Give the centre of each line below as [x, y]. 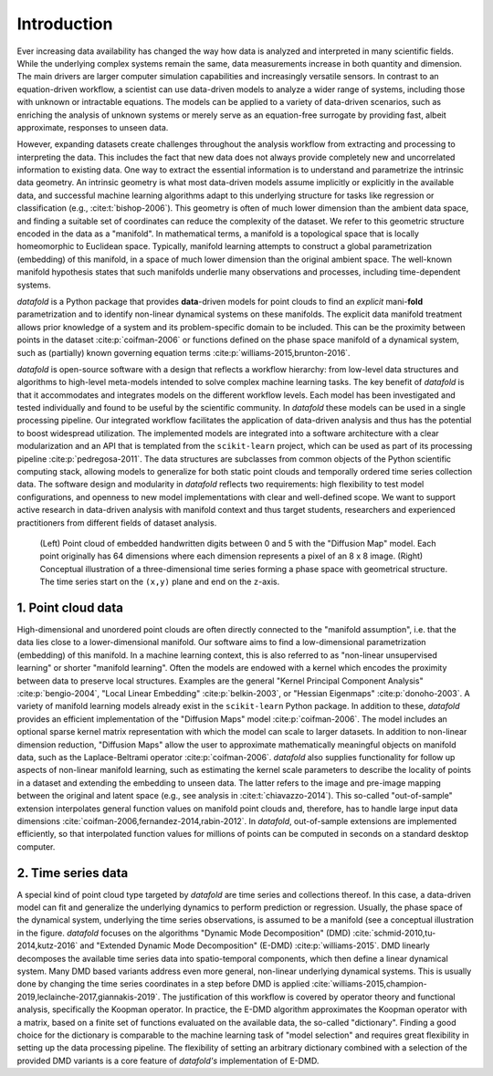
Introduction [65, 24]
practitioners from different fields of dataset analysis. [117, 522]
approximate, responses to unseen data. [93, 127]
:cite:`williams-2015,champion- [370, 984]
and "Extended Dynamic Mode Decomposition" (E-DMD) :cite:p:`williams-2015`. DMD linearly [255, 945]
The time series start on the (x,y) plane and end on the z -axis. [160, 582]
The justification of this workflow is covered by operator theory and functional [309, 997]
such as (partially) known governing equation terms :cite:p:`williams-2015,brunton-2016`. [184, 352]
